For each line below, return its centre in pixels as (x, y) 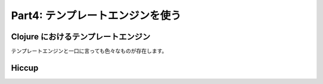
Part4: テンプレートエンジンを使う (96, 15)
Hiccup (25, 68)
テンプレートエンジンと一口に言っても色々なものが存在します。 (89, 51)
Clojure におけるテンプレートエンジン (81, 37)
